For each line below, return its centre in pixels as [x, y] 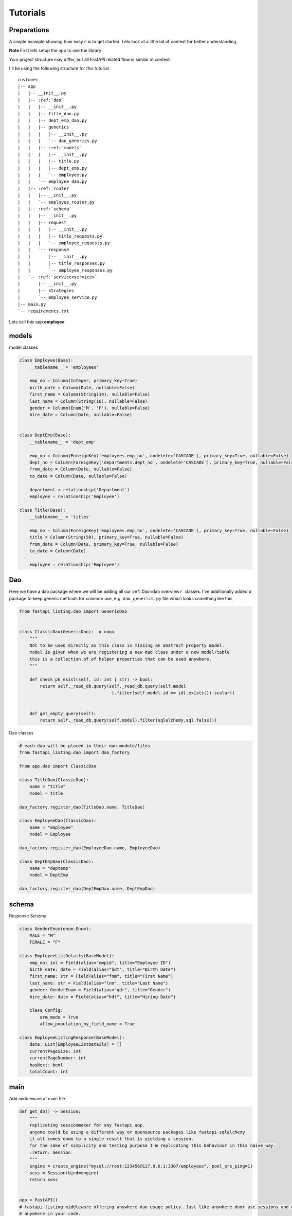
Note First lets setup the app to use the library [55, 51]
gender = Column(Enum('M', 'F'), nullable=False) [90, 408]
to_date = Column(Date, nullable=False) [78, 476]
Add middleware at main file [37, 1099]
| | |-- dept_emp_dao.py [52, 120]
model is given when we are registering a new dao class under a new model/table [129, 652]
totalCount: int [49, 1072]
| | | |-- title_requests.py [60, 236]
